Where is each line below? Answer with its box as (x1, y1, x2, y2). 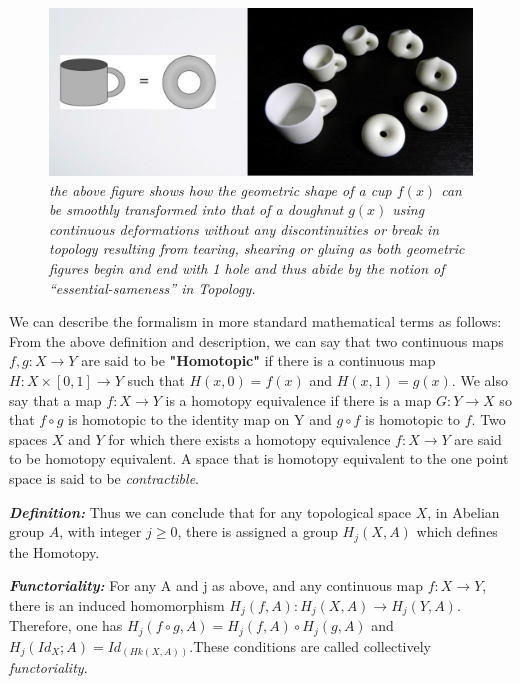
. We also (451, 370, 508, 391)
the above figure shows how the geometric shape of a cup (49, 179, 392, 200)
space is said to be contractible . (9, 468, 199, 489)
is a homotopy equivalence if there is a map (165, 389, 432, 410)
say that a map (9, 389, 102, 410)
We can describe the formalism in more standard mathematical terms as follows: (9, 311, 502, 332)
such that (127, 370, 185, 391)
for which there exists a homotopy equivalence (108, 428, 391, 449)
